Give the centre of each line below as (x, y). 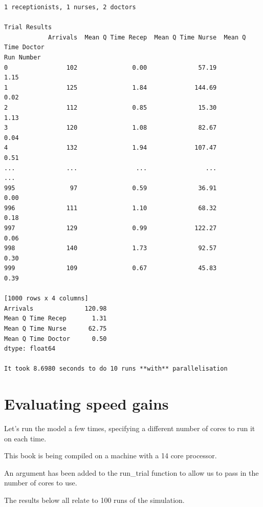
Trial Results (28, 27)
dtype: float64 (30, 349)
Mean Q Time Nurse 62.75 (56, 329)
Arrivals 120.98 (56, 308)
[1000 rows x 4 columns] (46, 299)
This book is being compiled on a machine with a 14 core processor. (111, 455)
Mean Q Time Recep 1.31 (56, 319)
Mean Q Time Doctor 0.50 (56, 339)
